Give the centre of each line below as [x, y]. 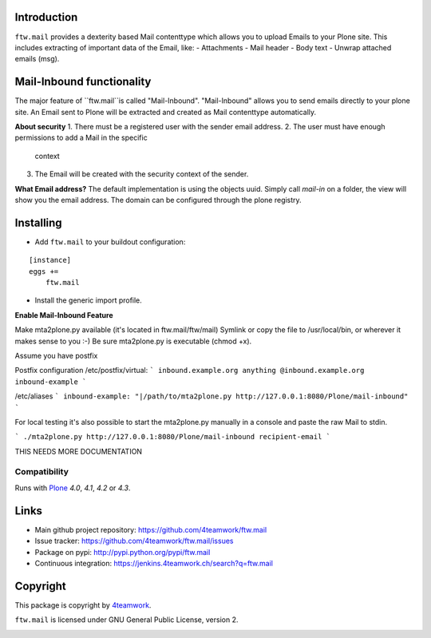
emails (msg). [37, 59]
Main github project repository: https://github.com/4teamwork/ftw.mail [151, 529]
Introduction [46, 17]
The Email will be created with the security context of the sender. [142, 174]
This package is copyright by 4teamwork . [83, 605]
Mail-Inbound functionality [83, 82]
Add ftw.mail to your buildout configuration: [110, 242]
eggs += [44, 271]
